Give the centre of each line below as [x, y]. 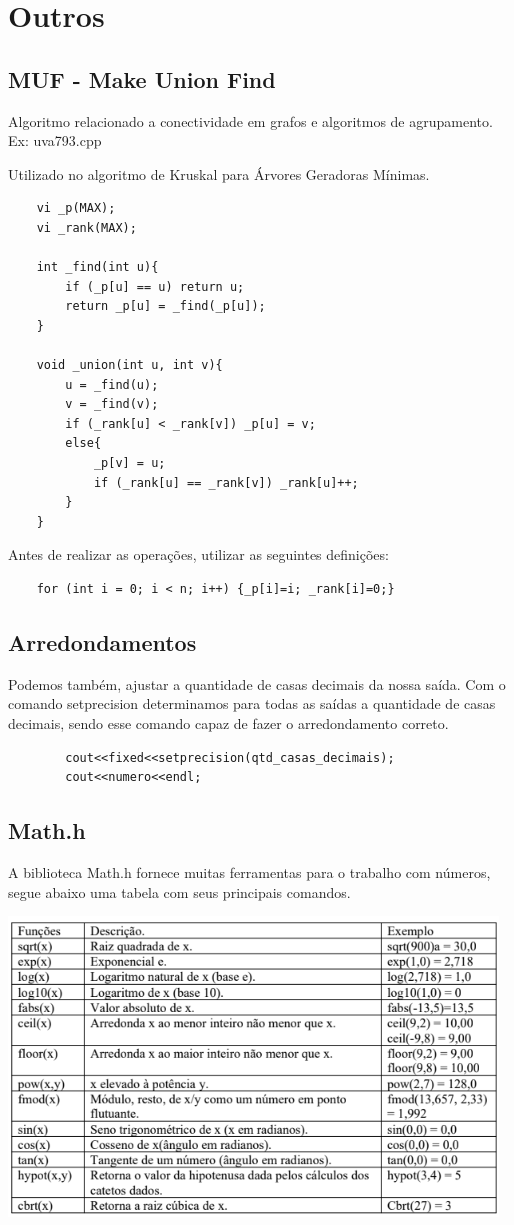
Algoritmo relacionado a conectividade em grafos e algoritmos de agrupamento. [250, 120]
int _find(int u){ [97, 267]
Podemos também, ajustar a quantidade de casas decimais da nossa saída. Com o [257, 683]
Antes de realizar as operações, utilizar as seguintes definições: [198, 554]
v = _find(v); [112, 404]
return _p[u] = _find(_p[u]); [165, 306]
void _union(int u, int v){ [129, 365]
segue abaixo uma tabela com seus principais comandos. [179, 891]
